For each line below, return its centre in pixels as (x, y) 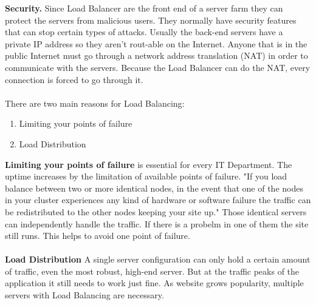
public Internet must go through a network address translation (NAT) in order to (156, 55)
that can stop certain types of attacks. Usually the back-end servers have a (144, 32)
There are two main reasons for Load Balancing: (95, 103)
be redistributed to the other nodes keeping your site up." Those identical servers (156, 211)
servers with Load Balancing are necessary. (84, 295)
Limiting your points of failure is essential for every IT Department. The (149, 164)
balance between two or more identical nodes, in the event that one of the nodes (154, 188)
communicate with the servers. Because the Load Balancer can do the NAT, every (158, 67)
